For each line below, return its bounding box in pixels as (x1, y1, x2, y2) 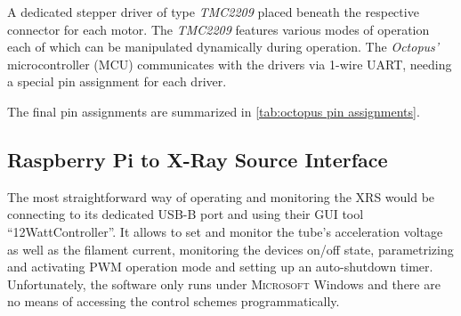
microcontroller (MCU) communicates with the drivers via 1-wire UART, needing (7, 54, 452, 73)
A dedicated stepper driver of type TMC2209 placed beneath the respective (7, 3, 419, 20)
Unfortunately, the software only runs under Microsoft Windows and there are (7, 274, 441, 293)
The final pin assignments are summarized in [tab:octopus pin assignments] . (7, 101, 420, 120)
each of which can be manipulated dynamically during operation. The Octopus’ (7, 37, 440, 56)
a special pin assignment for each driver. (7, 72, 227, 91)
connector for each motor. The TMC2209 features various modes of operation (7, 20, 430, 38)
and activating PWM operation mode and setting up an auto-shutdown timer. (7, 257, 433, 276)
